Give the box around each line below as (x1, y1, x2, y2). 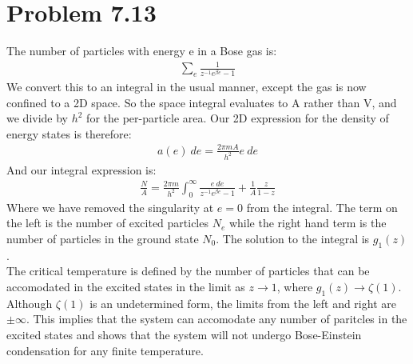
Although (6, 294, 53, 311)
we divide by (6, 110, 68, 126)
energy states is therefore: (6, 125, 132, 142)
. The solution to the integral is (216, 230, 370, 246)
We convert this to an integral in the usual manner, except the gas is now (6, 78, 367, 95)
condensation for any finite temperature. (6, 342, 204, 358)
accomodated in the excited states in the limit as (6, 278, 245, 294)
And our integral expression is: (6, 161, 157, 178)
